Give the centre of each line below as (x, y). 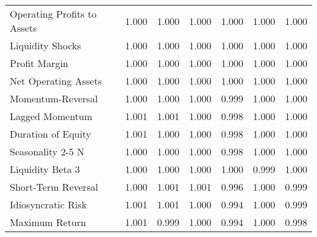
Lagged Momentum (51, 116)
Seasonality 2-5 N (47, 151)
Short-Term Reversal (54, 187)
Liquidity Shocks (45, 45)
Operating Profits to (53, 14)
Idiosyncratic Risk (48, 204)
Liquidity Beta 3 (45, 169)
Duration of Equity (51, 134)
